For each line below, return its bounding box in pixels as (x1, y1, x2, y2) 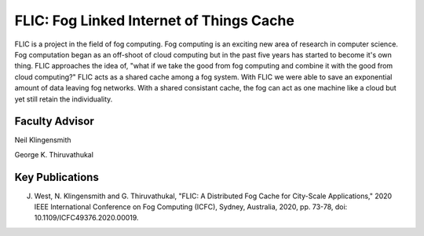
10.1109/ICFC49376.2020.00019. (34, 213, 139, 223)
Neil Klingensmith (14, 135, 71, 145)
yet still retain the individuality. (14, 94, 113, 104)
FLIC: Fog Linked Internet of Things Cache (14, 12, 294, 29)
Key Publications (14, 170, 100, 184)
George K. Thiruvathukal (14, 149, 94, 159)
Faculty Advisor (14, 115, 94, 128)
